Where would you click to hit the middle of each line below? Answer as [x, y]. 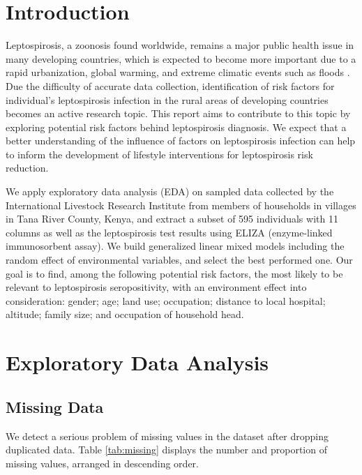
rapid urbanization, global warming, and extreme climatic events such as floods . [178, 72]
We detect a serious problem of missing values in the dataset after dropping [167, 436]
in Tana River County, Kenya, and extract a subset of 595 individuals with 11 [172, 219]
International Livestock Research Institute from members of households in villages [181, 205]
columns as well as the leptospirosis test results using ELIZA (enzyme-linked [169, 232]
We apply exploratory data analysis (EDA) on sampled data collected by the [170, 191]
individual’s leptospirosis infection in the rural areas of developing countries [167, 99]
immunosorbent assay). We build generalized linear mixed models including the [175, 246]
